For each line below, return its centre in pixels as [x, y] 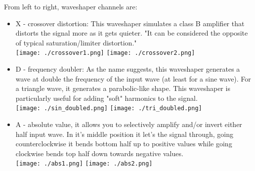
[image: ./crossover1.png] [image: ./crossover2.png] [105, 53]
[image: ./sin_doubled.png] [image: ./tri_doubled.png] [109, 108]
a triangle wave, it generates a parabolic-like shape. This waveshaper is [123, 88]
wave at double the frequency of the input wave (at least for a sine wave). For [133, 78]
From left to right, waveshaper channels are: [71, 6]
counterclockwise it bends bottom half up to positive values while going [124, 144]
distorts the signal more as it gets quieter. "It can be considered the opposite [132, 33]
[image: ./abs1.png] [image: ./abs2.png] [84, 164]
